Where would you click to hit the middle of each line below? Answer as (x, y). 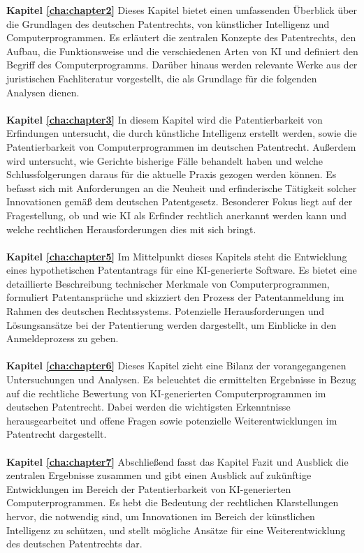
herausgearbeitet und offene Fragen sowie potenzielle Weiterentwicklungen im (172, 420)
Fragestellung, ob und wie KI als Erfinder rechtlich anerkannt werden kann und (176, 215)
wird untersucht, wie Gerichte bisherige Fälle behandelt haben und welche (165, 160)
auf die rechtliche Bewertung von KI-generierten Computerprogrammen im (166, 393)
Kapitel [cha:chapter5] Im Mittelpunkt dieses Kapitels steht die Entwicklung (177, 256)
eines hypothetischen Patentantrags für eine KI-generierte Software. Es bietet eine (182, 270)
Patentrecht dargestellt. (57, 434)
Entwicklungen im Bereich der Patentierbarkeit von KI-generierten (149, 488)
